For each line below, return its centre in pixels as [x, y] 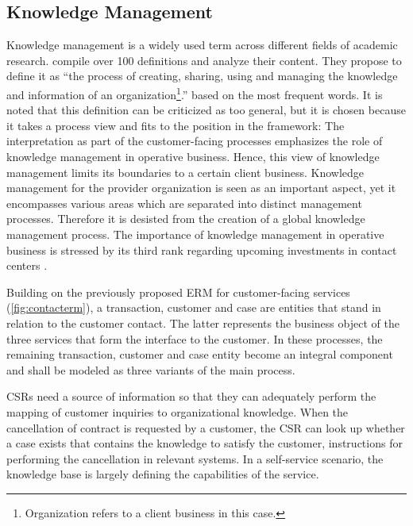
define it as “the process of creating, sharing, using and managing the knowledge [202, 76]
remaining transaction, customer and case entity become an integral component [200, 354]
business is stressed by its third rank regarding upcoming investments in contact [202, 250]
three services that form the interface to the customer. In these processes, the [195, 338]
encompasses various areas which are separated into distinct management [184, 203]
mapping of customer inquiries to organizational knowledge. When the [178, 411]
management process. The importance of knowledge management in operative [195, 234]
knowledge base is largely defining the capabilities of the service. [163, 474]
